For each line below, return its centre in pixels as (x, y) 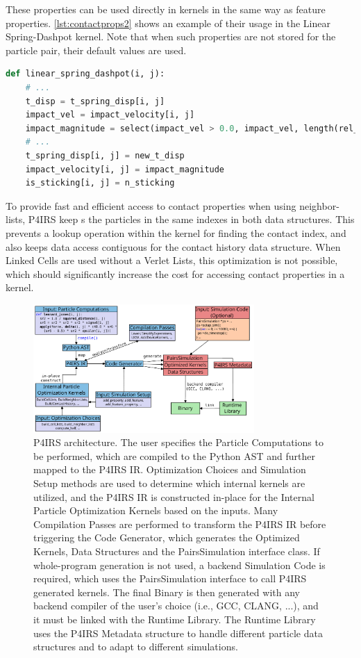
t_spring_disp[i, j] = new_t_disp (105, 155)
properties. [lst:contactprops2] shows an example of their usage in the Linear (168, 23)
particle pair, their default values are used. (96, 50)
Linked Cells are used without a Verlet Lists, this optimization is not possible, (172, 260)
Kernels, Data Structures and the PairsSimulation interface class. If (177, 551)
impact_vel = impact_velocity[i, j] (110, 115)
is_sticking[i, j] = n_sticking (100, 183)
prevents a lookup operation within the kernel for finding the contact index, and (176, 232)
